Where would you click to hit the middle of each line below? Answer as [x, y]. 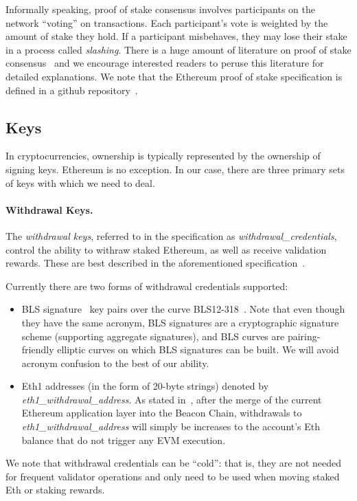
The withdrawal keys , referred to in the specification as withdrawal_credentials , [171, 235]
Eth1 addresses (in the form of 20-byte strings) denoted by [145, 386]
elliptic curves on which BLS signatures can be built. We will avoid [198, 349]
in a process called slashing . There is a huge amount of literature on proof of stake [178, 49]
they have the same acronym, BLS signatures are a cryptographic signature [180, 322]
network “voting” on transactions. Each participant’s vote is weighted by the [167, 22]
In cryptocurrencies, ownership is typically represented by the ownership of [163, 156]
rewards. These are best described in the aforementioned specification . [156, 263]
